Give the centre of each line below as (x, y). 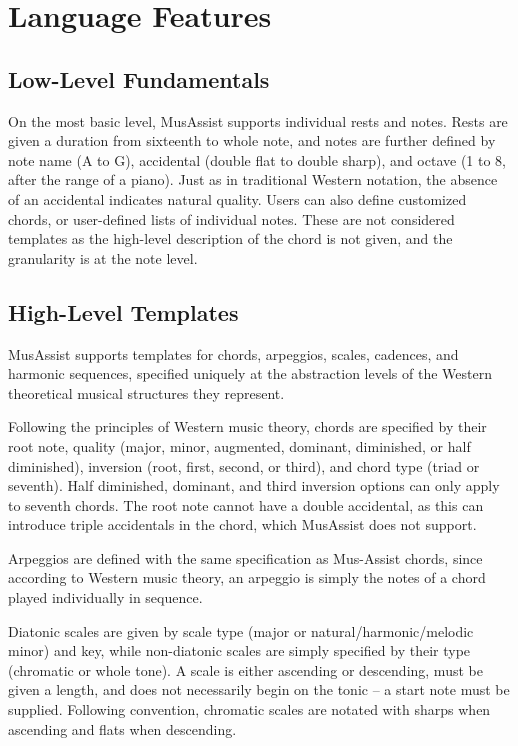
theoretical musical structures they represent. (146, 392)
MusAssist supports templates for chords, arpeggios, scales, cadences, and (233, 353)
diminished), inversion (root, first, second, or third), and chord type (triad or (244, 465)
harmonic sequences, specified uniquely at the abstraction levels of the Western (250, 373)
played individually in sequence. (105, 597)
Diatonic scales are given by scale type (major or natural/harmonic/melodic (241, 630)
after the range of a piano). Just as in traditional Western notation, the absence (253, 179)
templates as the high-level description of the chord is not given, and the (230, 238)
